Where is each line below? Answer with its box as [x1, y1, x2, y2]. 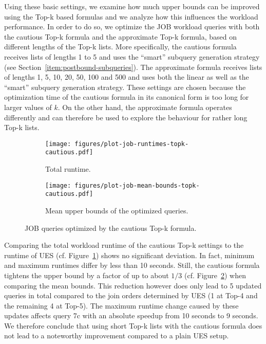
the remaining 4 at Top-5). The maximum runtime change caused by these [4, 300, 239, 311]
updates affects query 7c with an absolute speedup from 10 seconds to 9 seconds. [4, 310, 258, 321]
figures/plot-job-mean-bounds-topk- [74, 182, 200, 189]
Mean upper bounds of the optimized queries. [45, 205, 188, 215]
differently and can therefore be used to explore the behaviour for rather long [4, 112, 248, 122]
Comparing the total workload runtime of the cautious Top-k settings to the [4, 240, 244, 250]
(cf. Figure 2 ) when [184, 269, 246, 280]
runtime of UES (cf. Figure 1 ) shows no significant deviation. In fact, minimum [4, 249, 255, 260]
